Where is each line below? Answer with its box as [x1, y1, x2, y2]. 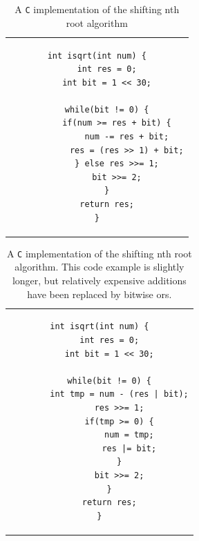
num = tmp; [104, 430, 154, 440]
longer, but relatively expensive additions [12, 273, 187, 287]
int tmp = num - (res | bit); [50, 389, 189, 400]
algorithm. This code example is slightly [15, 259, 184, 274]
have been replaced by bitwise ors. [27, 286, 172, 301]
